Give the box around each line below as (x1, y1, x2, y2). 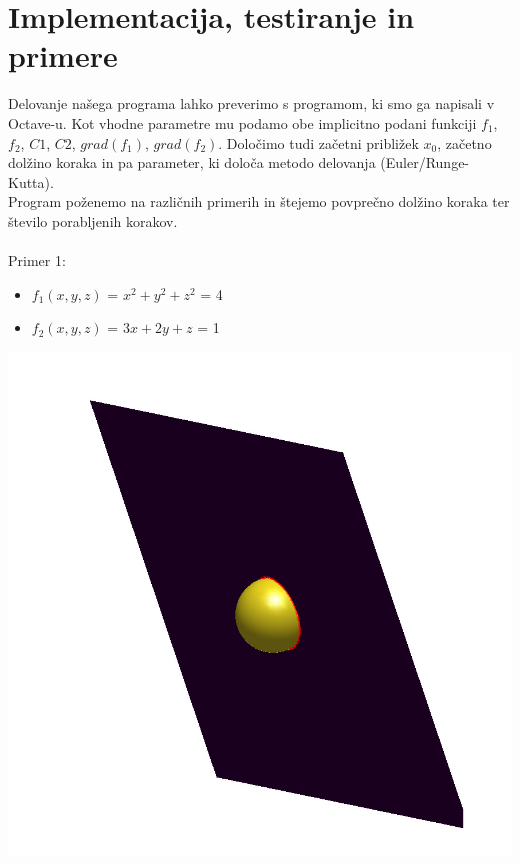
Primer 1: (8, 250, 66, 271)
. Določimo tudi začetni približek (218, 132, 419, 153)
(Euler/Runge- (380, 152, 470, 173)
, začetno (437, 132, 492, 153)
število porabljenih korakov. (8, 210, 178, 231)
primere (8, 35, 118, 76)
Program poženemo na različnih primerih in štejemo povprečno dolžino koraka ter (8, 191, 510, 212)
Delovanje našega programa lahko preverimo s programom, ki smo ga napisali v (8, 93, 495, 114)
